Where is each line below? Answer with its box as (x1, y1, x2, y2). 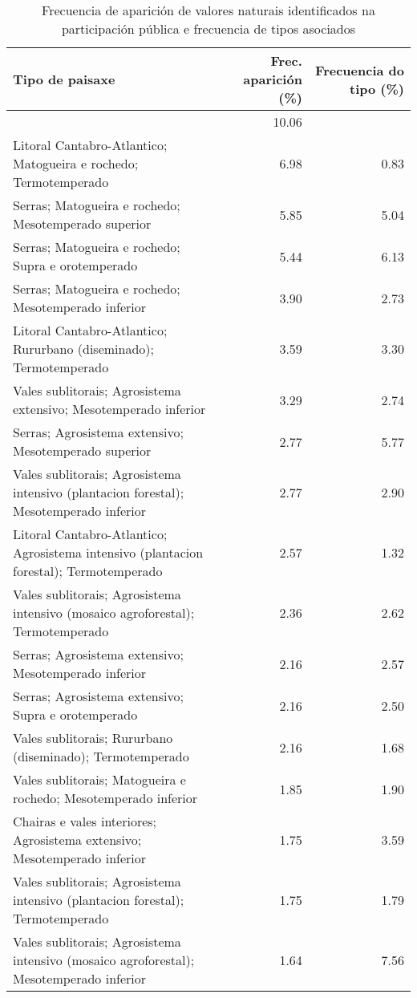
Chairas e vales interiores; (13, 812, 157, 830)
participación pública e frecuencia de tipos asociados (61, 19, 356, 38)
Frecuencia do (315, 60, 404, 79)
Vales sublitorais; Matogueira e (13, 770, 186, 789)
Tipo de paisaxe (13, 70, 115, 88)
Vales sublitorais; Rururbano (13, 728, 173, 747)
